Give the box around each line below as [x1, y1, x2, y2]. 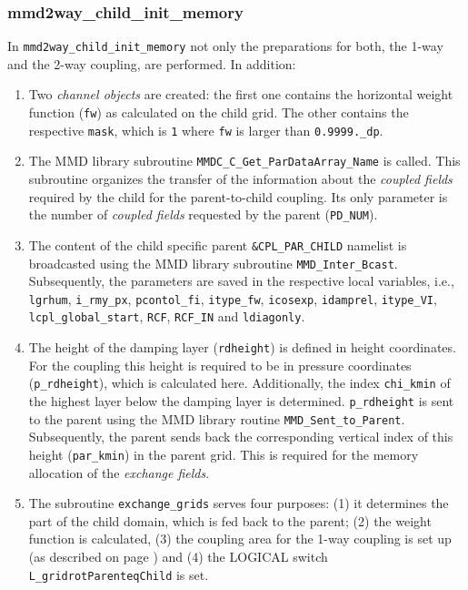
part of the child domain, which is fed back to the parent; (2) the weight [28, 511, 432, 530]
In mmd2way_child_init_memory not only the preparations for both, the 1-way [7, 36, 443, 56]
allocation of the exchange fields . [28, 463, 210, 482]
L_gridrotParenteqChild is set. [28, 565, 209, 584]
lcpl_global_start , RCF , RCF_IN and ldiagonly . [28, 307, 305, 326]
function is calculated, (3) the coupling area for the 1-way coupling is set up [28, 529, 452, 548]
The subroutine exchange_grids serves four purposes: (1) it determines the [28, 493, 449, 513]
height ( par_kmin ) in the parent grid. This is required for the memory [28, 444, 419, 463]
